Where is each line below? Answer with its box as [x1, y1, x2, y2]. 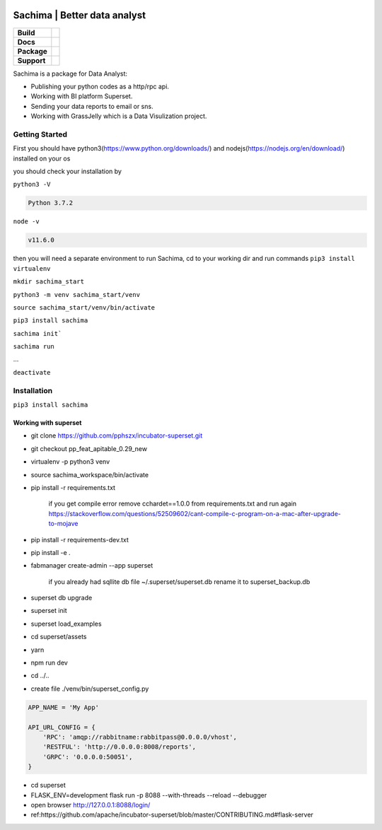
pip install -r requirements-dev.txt [30, 535, 129, 544]
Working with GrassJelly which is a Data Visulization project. [30, 112, 207, 120]
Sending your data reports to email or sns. [30, 102, 154, 110]
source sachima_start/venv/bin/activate [13, 303, 156, 311]
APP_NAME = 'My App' [28, 703, 99, 711]
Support [17, 55, 46, 65]
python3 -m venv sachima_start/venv [13, 291, 141, 298]
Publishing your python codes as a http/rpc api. [30, 82, 170, 90]
